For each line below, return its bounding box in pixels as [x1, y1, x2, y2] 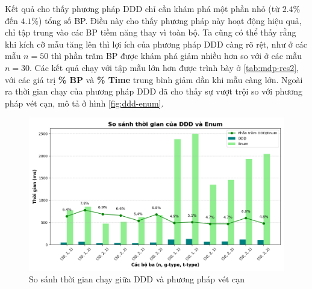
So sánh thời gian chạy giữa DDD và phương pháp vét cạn [29, 273, 245, 285]
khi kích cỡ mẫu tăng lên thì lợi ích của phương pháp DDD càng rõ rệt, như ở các [5, 37, 307, 50]
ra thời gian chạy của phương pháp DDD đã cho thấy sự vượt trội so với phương [5, 85, 302, 98]
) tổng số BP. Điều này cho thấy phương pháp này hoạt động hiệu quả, [39, 14, 302, 26]
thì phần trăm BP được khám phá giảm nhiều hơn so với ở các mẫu [51, 49, 302, 62]
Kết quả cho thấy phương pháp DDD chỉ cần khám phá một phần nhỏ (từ [5, 2, 280, 14]
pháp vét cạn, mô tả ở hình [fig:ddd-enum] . [5, 96, 164, 109]
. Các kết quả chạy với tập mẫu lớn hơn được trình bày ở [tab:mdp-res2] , [30, 61, 299, 73]
